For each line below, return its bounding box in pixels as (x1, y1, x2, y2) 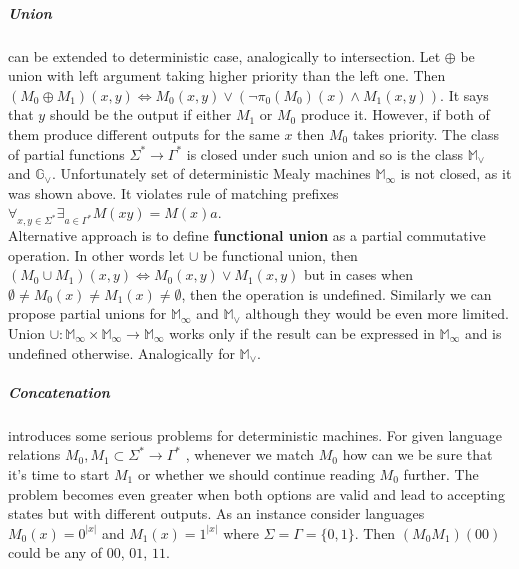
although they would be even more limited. (245, 303, 509, 324)
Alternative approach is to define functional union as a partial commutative (8, 225, 486, 246)
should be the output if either (49, 104, 232, 125)
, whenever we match (185, 444, 315, 465)
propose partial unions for (8, 303, 167, 324)
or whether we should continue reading (137, 463, 375, 484)
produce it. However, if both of (300, 104, 490, 125)
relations (8, 444, 61, 465)
